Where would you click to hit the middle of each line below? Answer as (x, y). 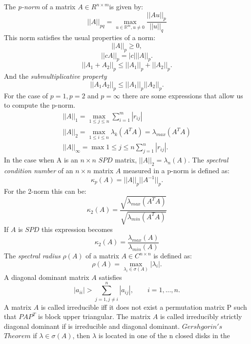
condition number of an (39, 170)
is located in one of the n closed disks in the (164, 335)
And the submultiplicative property (55, 76)
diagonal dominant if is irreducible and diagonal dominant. (92, 326)
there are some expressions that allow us (183, 95)
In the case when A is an (41, 160)
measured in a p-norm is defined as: (176, 170)
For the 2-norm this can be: (45, 191)
